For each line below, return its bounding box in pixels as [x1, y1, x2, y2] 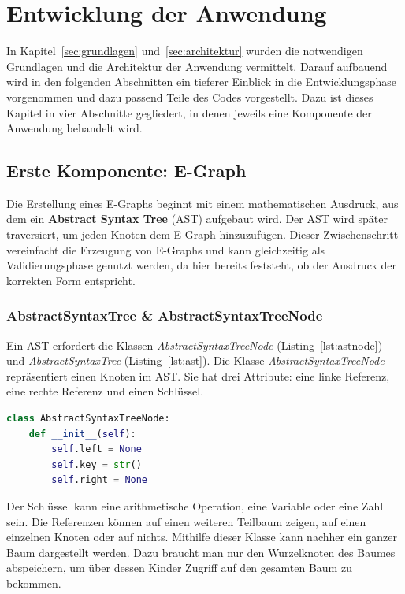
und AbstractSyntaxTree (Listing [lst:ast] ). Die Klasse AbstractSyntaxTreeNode [6, 352, 385, 369]
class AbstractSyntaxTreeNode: [6, 413, 170, 425]
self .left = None [51, 444, 142, 455]
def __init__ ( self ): [28, 428, 136, 440]
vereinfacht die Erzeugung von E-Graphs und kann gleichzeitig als [6, 241, 325, 258]
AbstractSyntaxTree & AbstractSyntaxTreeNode [6, 306, 323, 325]
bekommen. [6, 574, 61, 591]
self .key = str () [51, 458, 142, 470]
